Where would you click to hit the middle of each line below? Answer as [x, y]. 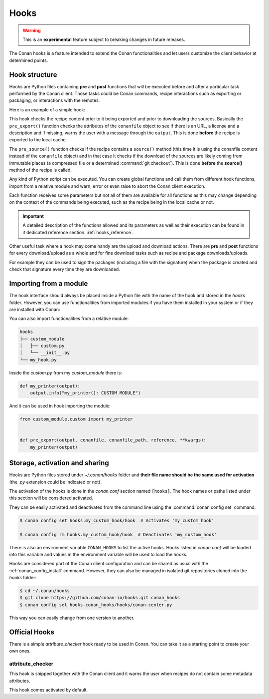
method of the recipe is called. [41, 170]
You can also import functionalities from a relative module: [69, 319]
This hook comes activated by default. [49, 690]
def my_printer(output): [50, 386]
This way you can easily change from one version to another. [72, 618]
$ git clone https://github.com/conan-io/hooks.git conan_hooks [100, 598]
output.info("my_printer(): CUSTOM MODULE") [85, 393]
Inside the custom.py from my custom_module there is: [66, 372]
